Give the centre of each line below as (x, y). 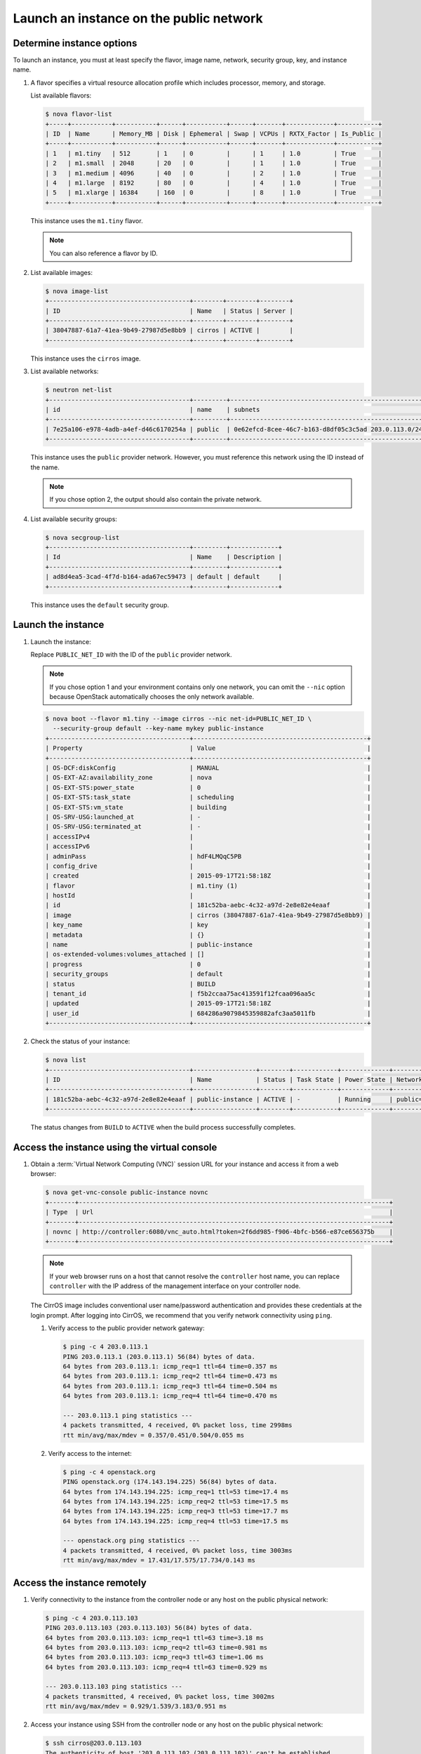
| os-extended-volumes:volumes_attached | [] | (208, 955)
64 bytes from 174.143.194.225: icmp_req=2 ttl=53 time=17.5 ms (176, 1501)
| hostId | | (208, 896)
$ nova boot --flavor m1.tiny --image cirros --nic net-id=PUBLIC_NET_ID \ (179, 719)
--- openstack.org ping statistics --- (131, 1541)
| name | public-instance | (208, 945)
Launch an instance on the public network (138, 18)
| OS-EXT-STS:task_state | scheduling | (208, 797)
